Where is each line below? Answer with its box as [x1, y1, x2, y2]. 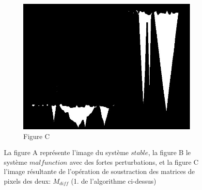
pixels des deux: [4, 175, 51, 186]
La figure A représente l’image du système [4, 147, 129, 157]
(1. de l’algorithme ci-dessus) [71, 175, 156, 186]
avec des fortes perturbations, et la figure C [69, 156, 199, 167]
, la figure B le [148, 147, 191, 157]
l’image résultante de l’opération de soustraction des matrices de [4, 166, 195, 176]
